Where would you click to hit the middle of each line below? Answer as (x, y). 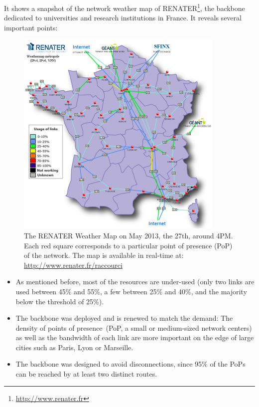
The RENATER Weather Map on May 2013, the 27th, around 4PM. (129, 235)
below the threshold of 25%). (60, 301)
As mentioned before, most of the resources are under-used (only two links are (135, 282)
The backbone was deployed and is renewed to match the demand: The (124, 318)
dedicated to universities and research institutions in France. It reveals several (123, 18)
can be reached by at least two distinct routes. (86, 374)
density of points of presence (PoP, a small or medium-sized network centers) (134, 327)
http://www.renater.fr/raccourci (73, 265)
